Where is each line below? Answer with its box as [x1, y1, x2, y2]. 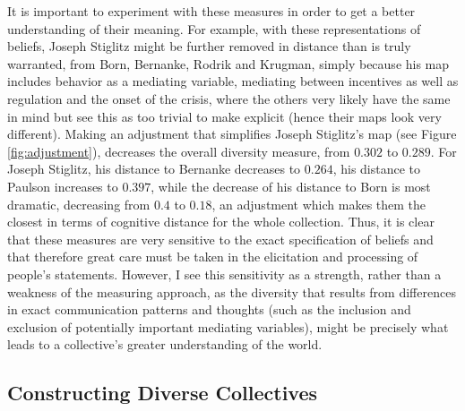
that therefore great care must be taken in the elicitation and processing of [7, 247, 418, 266]
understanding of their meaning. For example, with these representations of [7, 19, 421, 38]
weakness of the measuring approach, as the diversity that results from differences [7, 282, 456, 301]
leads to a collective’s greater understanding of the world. [7, 335, 323, 354]
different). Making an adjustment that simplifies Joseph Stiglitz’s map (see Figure [7, 124, 457, 143]
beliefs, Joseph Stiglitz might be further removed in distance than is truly [7, 37, 411, 56]
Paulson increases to [7, 176, 118, 195]
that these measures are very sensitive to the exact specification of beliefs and [7, 229, 434, 248]
